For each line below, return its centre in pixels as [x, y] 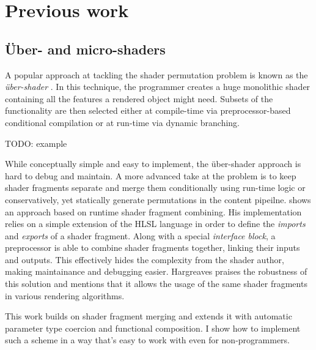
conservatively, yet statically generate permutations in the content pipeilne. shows [158, 199]
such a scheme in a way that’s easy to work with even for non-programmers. [148, 340]
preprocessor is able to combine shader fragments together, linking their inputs [152, 248]
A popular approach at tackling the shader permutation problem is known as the [156, 74]
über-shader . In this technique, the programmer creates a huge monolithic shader [158, 87]
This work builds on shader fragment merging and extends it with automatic [149, 316]
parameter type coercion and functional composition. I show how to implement [153, 328]
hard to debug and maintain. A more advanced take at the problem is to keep [151, 175]
